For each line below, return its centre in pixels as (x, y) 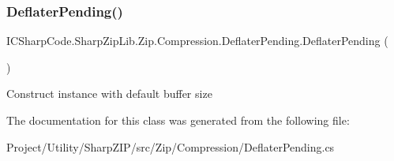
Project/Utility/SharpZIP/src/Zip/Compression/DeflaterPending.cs (171, 146)
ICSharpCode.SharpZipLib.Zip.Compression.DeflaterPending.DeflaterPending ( (197, 41)
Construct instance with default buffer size (109, 94)
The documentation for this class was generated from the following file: (178, 120)
